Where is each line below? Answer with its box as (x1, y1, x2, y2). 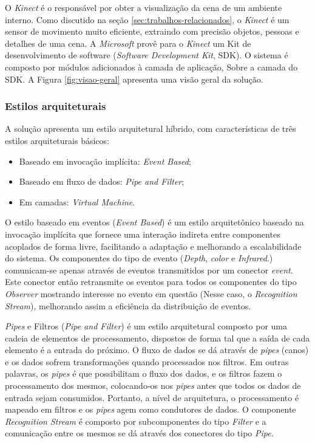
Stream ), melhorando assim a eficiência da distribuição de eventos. (5, 299, 251, 312)
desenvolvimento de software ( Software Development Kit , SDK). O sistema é (5, 49, 288, 61)
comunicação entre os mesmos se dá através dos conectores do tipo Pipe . (5, 427, 274, 439)
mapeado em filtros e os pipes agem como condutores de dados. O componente (5, 403, 296, 416)
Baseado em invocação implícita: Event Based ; (19, 154, 191, 167)
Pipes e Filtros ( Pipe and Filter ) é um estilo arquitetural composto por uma (5, 320, 287, 332)
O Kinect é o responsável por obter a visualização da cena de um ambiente (5, 1, 282, 13)
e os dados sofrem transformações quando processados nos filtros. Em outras (5, 355, 289, 368)
